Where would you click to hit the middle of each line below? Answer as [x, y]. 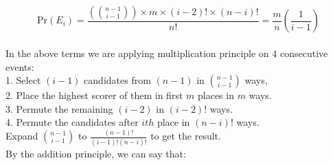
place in [173, 122]
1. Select [23, 80]
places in [216, 95]
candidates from [117, 80]
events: [20, 66]
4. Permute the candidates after [72, 122]
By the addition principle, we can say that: [96, 153]
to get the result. [186, 136]
